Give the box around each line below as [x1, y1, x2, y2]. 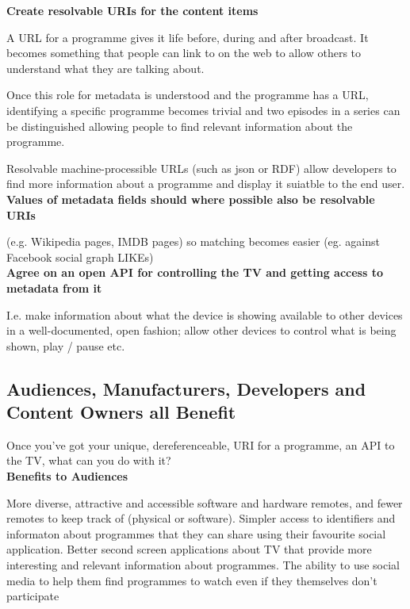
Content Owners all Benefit [6, 400, 236, 424]
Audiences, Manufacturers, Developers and [6, 376, 366, 400]
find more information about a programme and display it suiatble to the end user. [6, 175, 405, 192]
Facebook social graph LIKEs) [6, 248, 154, 265]
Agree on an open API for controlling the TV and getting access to [6, 264, 384, 281]
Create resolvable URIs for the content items [6, 2, 259, 18]
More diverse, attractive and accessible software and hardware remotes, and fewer [6, 494, 403, 511]
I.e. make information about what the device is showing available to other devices [6, 306, 403, 323]
